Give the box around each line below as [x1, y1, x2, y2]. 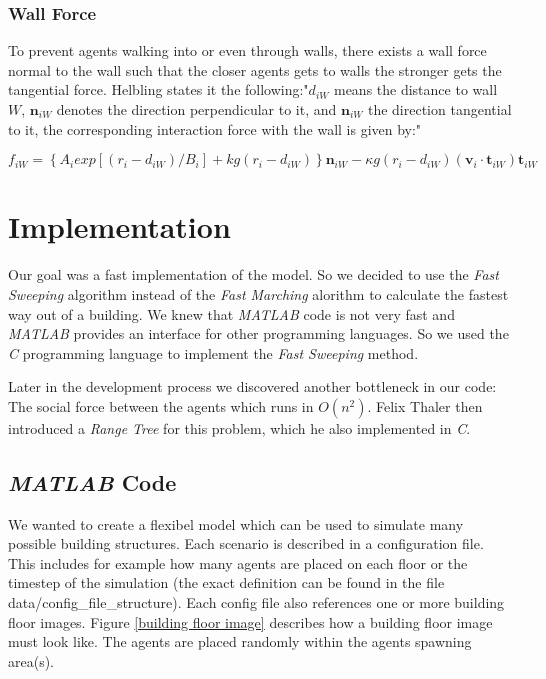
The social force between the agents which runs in [8, 395, 314, 416]
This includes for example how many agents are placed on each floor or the [8, 552, 468, 573]
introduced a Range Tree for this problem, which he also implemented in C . [8, 417, 471, 438]
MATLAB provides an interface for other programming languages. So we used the [8, 323, 509, 344]
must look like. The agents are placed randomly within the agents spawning [8, 631, 472, 652]
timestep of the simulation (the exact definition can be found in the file [8, 572, 445, 593]
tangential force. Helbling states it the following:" [8, 79, 309, 100]
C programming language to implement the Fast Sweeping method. [8, 342, 419, 363]
